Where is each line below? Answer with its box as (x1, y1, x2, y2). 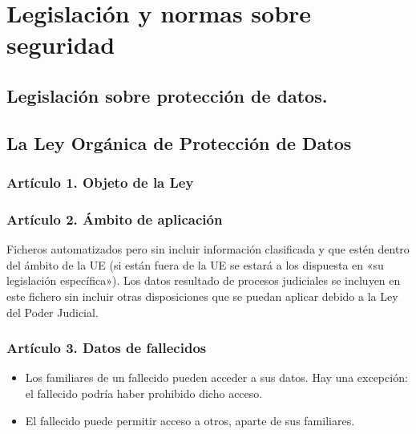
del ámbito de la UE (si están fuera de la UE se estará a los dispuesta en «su (6, 256, 384, 273)
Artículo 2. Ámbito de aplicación (6, 209, 223, 229)
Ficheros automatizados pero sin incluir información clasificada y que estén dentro (6, 241, 410, 258)
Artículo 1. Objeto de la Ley (6, 172, 194, 193)
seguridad (6, 28, 115, 61)
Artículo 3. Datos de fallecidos (6, 338, 207, 358)
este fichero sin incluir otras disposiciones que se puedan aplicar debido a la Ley (6, 287, 398, 304)
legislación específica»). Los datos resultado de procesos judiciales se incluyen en (6, 272, 401, 289)
